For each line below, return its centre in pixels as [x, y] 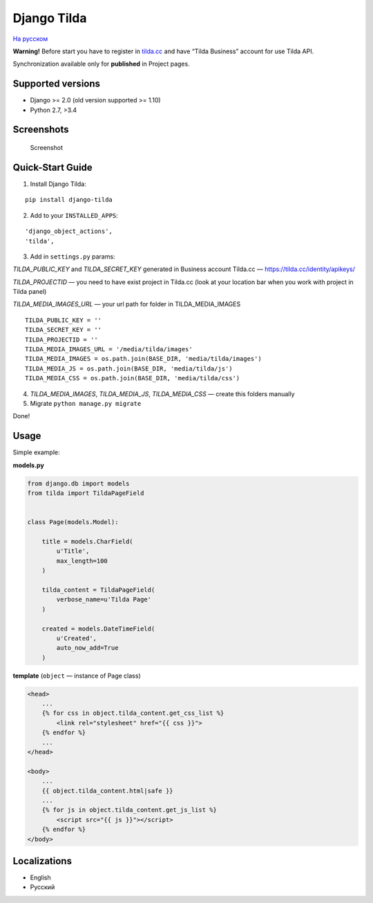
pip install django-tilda [69, 200]
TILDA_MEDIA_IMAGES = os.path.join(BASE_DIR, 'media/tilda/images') [143, 359]
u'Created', [76, 638]
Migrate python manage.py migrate [86, 403]
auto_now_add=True [87, 648]
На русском [30, 39]
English [40, 877]
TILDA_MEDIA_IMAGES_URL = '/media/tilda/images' [109, 350]
